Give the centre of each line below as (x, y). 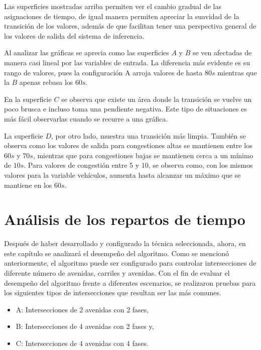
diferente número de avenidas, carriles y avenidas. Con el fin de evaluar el (117, 273)
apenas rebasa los (46, 82)
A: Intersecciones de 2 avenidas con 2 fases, (82, 309)
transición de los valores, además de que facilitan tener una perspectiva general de (130, 26)
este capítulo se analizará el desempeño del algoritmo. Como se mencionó (116, 253)
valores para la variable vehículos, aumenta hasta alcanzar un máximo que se (122, 174)
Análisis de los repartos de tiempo (125, 219)
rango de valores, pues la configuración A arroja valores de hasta (103, 72)
